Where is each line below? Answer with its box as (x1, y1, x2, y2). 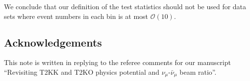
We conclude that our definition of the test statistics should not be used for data (4, 1, 247, 11)
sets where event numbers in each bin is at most (4, 11, 149, 21)
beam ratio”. (179, 66, 217, 77)
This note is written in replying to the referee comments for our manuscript (4, 57, 231, 67)
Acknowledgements (4, 34, 102, 49)
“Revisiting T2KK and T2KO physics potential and (4, 66, 160, 77)
